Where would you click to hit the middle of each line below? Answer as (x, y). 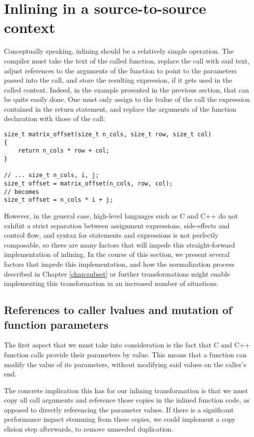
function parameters (56, 324)
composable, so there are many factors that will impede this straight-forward (120, 244)
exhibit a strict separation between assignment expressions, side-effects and (117, 225)
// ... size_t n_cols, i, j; (52, 175)
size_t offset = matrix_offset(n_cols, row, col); (88, 184)
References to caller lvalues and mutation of (118, 310)
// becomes (22, 192)
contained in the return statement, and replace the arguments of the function (120, 109)
